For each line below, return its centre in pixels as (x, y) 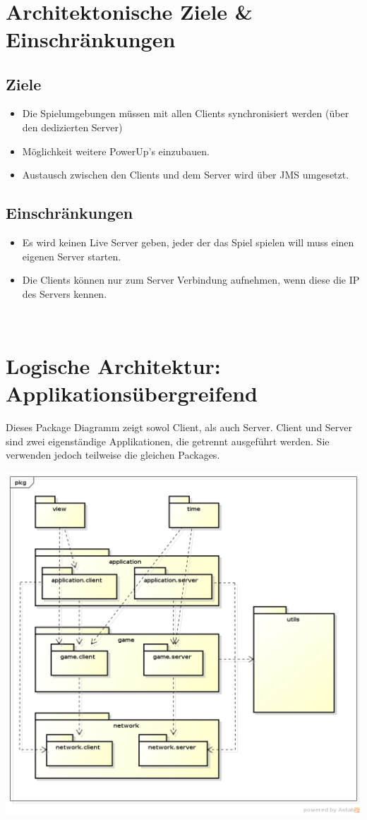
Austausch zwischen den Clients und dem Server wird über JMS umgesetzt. (186, 175)
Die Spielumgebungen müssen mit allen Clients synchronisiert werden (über (186, 113)
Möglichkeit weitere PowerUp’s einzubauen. (116, 151)
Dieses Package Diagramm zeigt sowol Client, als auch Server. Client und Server (179, 427)
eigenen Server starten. (72, 256)
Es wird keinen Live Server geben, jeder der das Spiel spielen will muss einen (188, 242)
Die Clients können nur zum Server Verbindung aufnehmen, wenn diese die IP (191, 280)
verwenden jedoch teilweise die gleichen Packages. (113, 455)
